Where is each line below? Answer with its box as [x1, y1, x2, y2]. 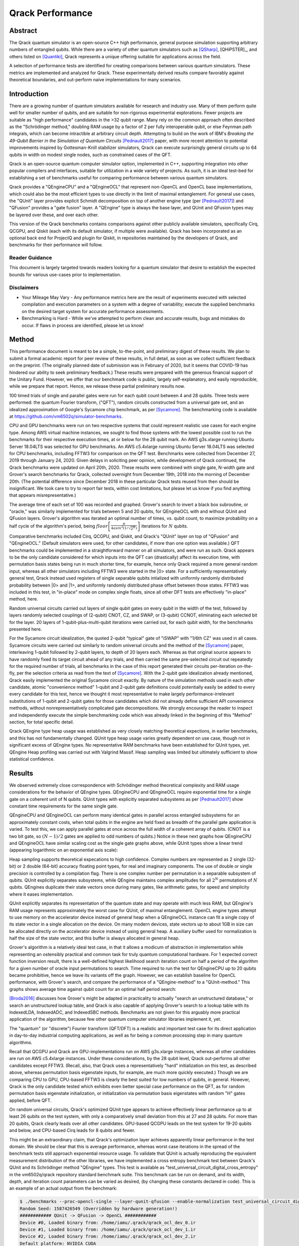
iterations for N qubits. [141, 523, 188, 529]
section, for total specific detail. [9, 719, 74, 725]
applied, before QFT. [9, 1097, 52, 1103]
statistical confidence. [9, 756, 55, 762]
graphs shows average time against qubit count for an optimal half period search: [9, 986, 176, 992]
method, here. [9, 596, 38, 602]
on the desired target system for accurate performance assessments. [21, 308, 164, 314]
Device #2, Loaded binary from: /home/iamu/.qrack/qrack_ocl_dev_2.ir [19, 1234, 196, 1240]
